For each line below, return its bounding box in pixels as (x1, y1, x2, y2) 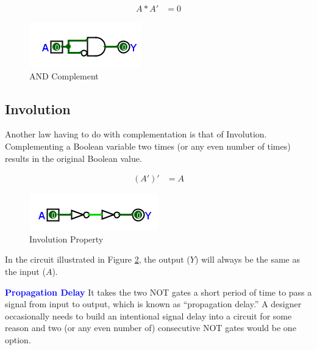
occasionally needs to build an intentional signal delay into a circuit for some (5, 309, 292, 322)
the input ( (5, 265, 46, 278)
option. (5, 333, 31, 346)
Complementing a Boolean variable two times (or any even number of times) (5, 140, 291, 153)
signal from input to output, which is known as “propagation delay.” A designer (5, 297, 302, 310)
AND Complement (29, 69, 99, 82)
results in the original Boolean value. (5, 151, 142, 164)
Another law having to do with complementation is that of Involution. (5, 128, 267, 140)
